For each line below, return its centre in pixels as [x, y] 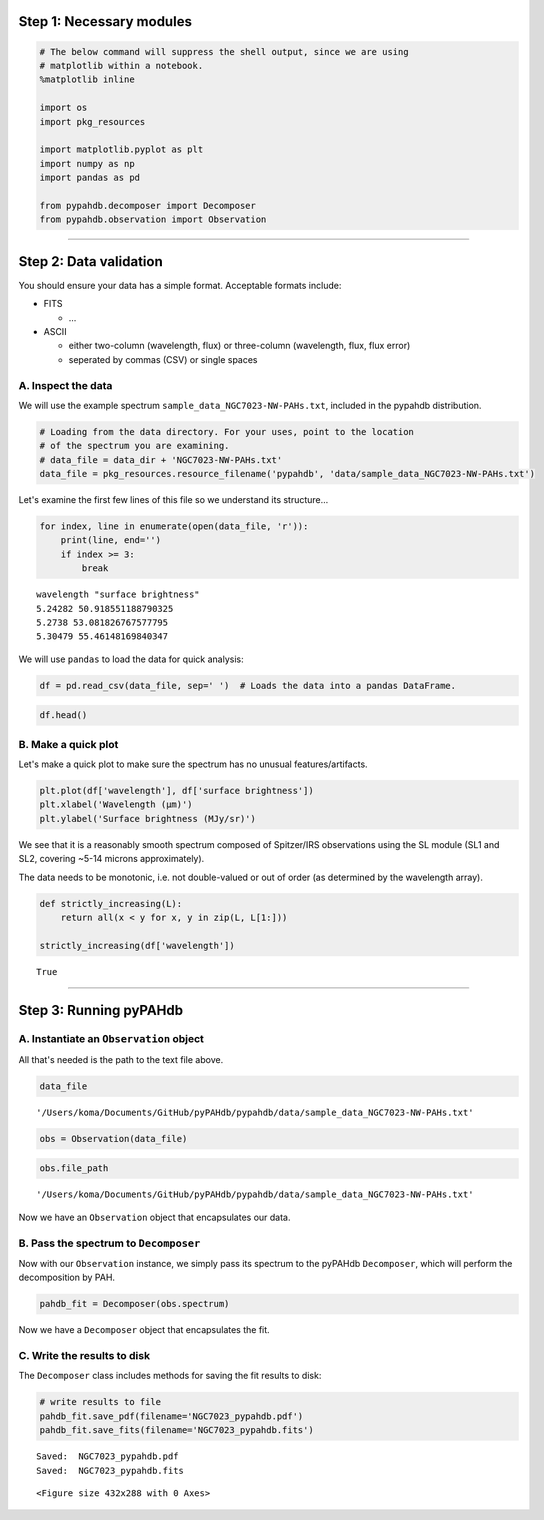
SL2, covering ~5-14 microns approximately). [111, 859]
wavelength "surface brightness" [118, 594]
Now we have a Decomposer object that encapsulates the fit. [144, 1330]
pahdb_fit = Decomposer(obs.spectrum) [134, 1304]
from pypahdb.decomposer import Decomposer [148, 205]
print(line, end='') [111, 540]
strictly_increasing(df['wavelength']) [137, 945]
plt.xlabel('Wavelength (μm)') [116, 804]
